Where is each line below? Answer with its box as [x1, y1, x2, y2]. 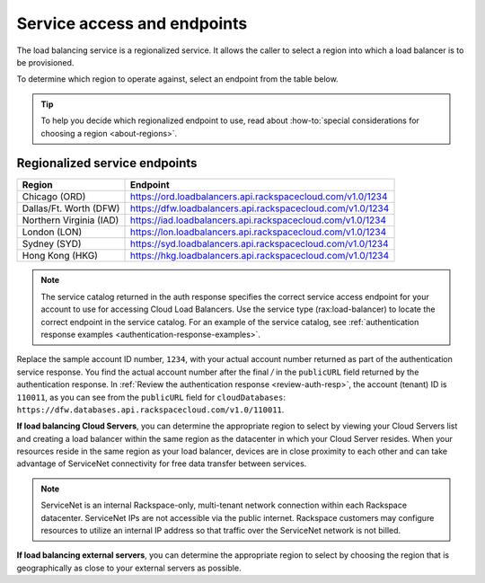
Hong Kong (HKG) [22, 250, 99, 262]
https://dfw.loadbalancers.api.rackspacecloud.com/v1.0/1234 [129, 202, 390, 215]
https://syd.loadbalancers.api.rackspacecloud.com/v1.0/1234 [129, 238, 390, 251]
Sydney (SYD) [22, 238, 82, 251]
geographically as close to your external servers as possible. [16, 562, 242, 573]
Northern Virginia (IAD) [22, 214, 119, 226]
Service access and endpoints [16, 13, 248, 33]
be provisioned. [16, 57, 75, 67]
